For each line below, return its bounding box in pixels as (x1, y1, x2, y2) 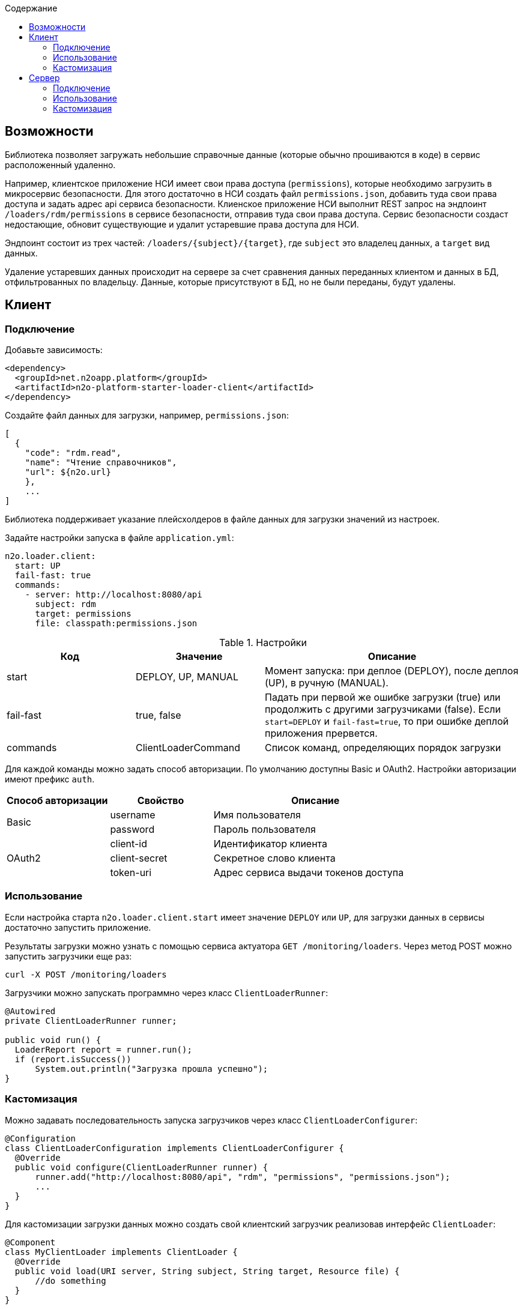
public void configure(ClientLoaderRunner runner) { (14, 1162, 268, 1172)
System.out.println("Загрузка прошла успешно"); (35, 1063, 268, 1074)
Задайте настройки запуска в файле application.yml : (5, 533, 234, 543)
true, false (136, 709, 181, 722)
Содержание (5, 3, 58, 13)
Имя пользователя (213, 809, 301, 821)
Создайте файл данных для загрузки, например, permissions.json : (5, 410, 289, 421)
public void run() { (5, 1035, 101, 1045)
